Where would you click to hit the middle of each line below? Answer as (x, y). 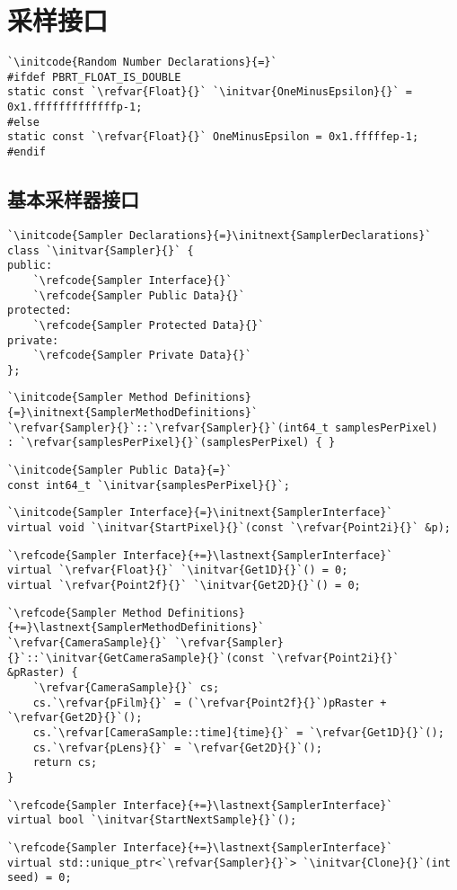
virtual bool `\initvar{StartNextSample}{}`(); (152, 820)
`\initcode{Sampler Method (88, 398)
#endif (26, 152)
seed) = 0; (40, 878)
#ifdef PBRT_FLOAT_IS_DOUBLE (94, 77)
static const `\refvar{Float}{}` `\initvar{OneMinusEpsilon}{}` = (210, 92)
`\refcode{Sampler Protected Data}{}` (149, 325)
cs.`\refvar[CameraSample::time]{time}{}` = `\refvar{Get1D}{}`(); (238, 732)
